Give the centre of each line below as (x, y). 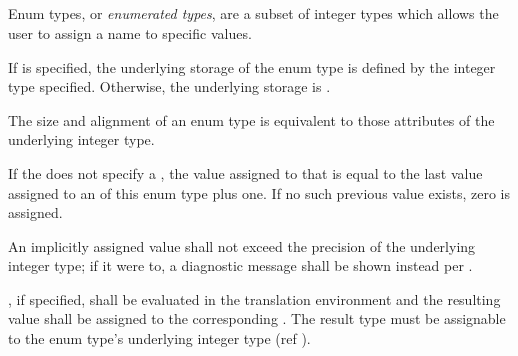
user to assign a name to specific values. (130, 32)
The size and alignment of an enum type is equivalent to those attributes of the (251, 119)
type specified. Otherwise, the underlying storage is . (169, 86)
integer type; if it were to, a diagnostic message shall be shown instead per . (240, 265)
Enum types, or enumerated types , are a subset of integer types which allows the (253, 13)
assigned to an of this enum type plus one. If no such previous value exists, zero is (259, 192)
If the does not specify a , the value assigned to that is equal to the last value (245, 172)
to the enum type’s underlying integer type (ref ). (159, 338)
